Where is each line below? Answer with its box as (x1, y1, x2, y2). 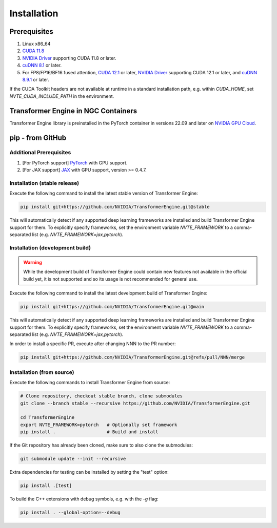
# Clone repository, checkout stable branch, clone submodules (20, 393, 183, 399)
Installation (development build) (9, 244, 91, 251)
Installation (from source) (9, 369, 74, 376)
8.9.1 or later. (22, 77, 49, 83)
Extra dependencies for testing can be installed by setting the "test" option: (9, 469, 169, 475)
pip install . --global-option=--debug (20, 510, 121, 515)
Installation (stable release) (9, 180, 80, 187)
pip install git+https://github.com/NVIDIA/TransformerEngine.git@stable (20, 204, 210, 210)
